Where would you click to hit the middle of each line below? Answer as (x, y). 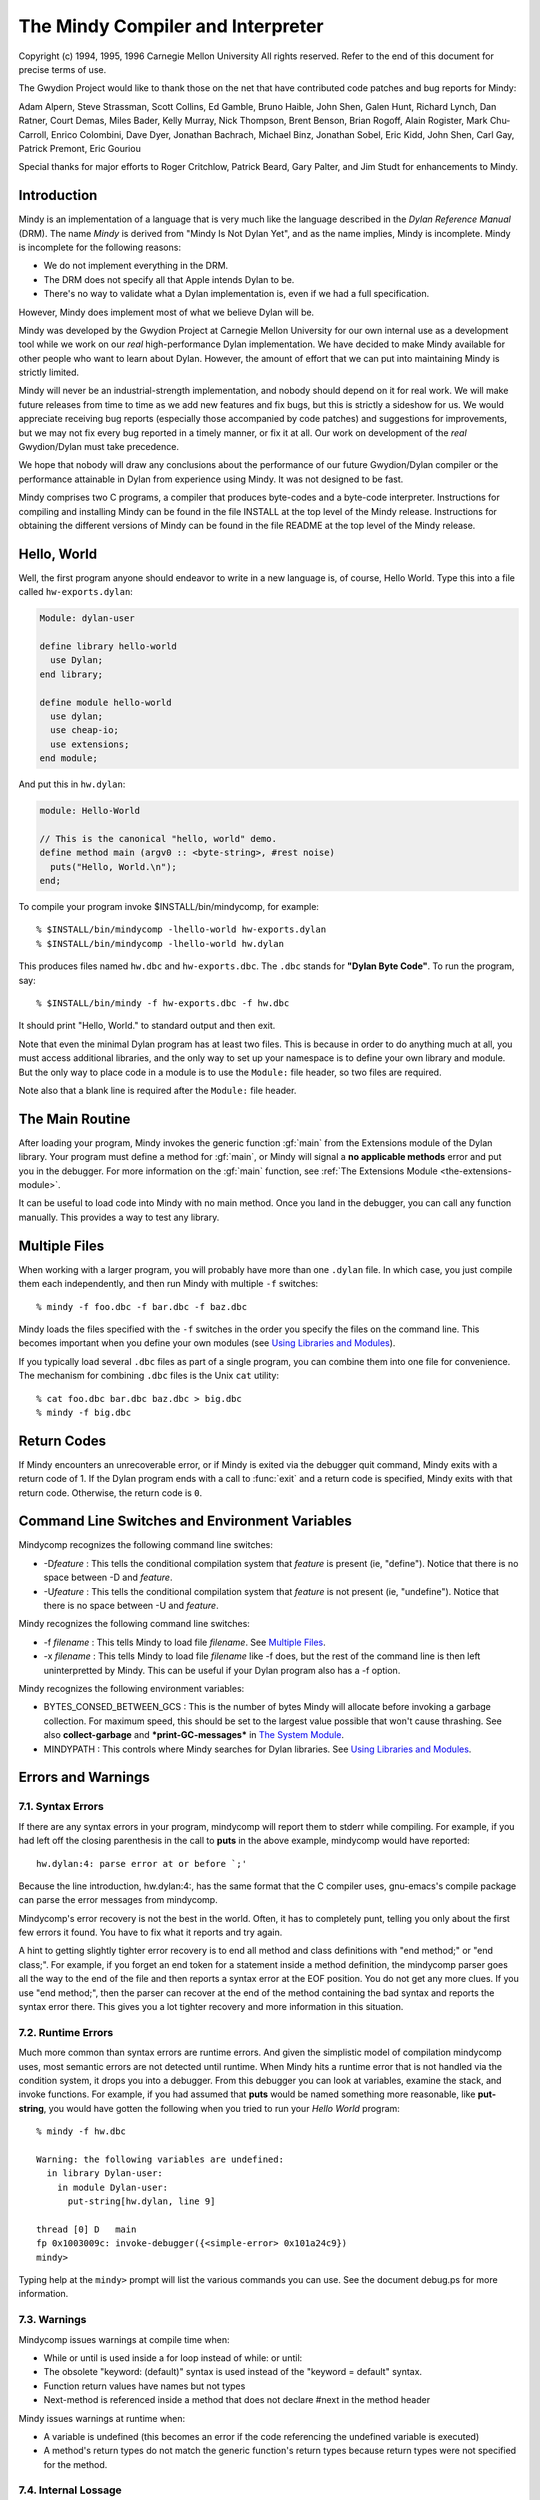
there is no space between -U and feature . (131, 1606)
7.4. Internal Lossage (70, 2490)
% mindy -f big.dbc (84, 1412)
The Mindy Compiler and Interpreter (171, 26)
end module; (69, 758)
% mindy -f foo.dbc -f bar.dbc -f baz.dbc (142, 1306)
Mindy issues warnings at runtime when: (102, 2418)
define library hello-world (108, 646)
